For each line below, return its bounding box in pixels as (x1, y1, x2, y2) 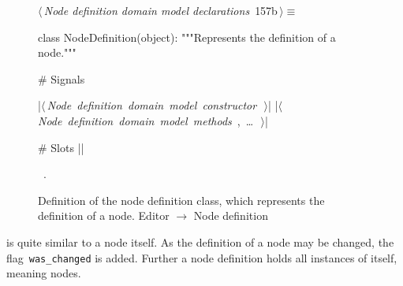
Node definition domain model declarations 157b (43, 2, 278, 18)
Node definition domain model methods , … (38, 112, 254, 128)
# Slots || (38, 139, 84, 155)
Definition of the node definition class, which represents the (38, 191, 325, 208)
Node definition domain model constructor (47, 97, 257, 113)
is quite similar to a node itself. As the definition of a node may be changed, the (6, 233, 394, 250)
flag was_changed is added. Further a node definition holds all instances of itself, (6, 249, 397, 266)
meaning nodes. (6, 265, 81, 281)
